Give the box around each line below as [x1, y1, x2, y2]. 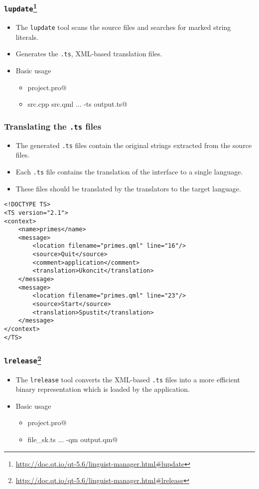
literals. [15, 31, 39, 42]
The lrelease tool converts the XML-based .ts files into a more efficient [15, 374, 241, 384]
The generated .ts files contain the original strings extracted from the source [15, 140, 252, 150]
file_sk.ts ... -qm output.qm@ [27, 434, 118, 445]
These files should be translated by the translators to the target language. [15, 183, 241, 193]
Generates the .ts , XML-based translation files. [15, 48, 162, 59]
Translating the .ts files [4, 120, 102, 132]
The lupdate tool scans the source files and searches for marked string [15, 22, 231, 32]
